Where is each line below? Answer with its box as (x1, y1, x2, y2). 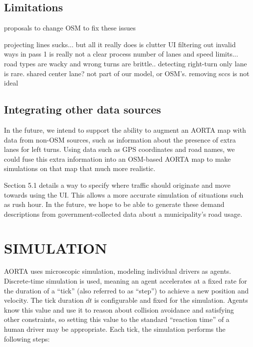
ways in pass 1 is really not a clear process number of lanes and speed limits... (4, 49, 238, 59)
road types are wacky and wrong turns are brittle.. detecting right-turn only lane (4, 58, 247, 68)
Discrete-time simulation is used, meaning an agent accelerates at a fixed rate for (4, 276, 247, 286)
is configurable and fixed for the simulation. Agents (94, 295, 248, 305)
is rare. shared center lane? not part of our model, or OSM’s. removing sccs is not (4, 68, 250, 78)
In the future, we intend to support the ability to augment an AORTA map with (4, 124, 246, 135)
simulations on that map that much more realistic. (4, 163, 155, 173)
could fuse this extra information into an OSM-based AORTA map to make (4, 153, 231, 164)
